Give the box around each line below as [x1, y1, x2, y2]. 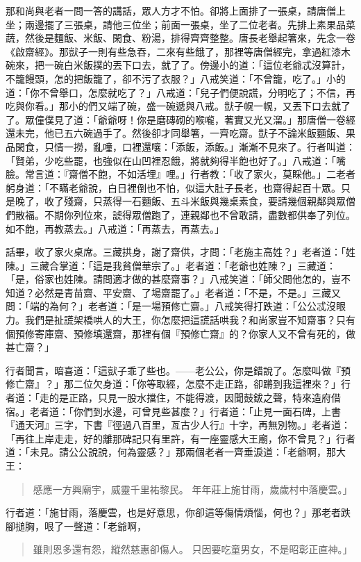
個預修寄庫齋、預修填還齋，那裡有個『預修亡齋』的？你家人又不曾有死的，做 [6, 326, 355, 340]
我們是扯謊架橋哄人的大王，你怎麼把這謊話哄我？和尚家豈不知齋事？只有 [24, 313, 355, 327]
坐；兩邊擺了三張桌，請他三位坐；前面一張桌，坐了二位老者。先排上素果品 [6, 17, 346, 31]
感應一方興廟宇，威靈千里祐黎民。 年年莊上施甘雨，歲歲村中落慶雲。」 [33, 481, 353, 496]
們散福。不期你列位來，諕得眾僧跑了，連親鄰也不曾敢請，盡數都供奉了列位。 [6, 207, 355, 222]
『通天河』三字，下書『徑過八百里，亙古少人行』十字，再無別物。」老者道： [6, 418, 351, 432]
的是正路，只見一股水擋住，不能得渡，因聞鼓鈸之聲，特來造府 [49, 390, 331, 405]
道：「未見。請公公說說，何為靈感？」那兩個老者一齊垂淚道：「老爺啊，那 [6, 445, 336, 459]
